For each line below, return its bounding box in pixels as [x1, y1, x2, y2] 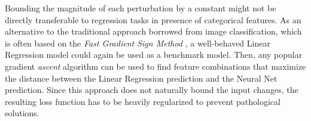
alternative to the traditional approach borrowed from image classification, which [5, 25, 302, 38]
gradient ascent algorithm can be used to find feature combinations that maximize [5, 60, 306, 72]
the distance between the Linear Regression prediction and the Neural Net [5, 72, 278, 84]
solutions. [5, 107, 39, 119]
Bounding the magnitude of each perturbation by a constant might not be [5, 2, 276, 14]
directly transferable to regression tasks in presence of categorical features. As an [5, 13, 301, 26]
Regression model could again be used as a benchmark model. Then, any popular [5, 48, 303, 61]
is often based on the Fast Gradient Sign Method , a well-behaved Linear [5, 36, 270, 49]
